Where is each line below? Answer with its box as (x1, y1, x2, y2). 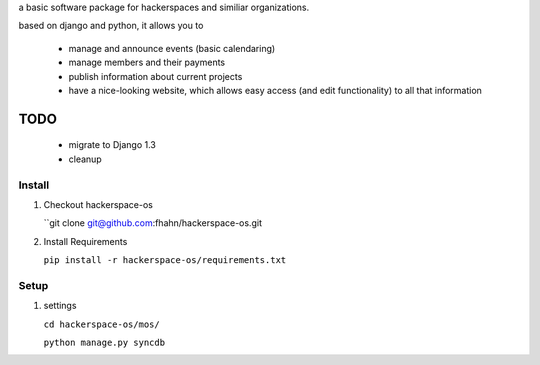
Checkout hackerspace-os (43, 198, 154, 210)
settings (43, 300, 77, 312)
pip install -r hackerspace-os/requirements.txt (43, 255, 287, 266)
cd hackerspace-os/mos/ (43, 318, 160, 330)
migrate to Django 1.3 (68, 139, 157, 151)
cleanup (68, 153, 102, 165)
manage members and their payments (68, 56, 225, 69)
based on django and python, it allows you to (18, 20, 204, 32)
